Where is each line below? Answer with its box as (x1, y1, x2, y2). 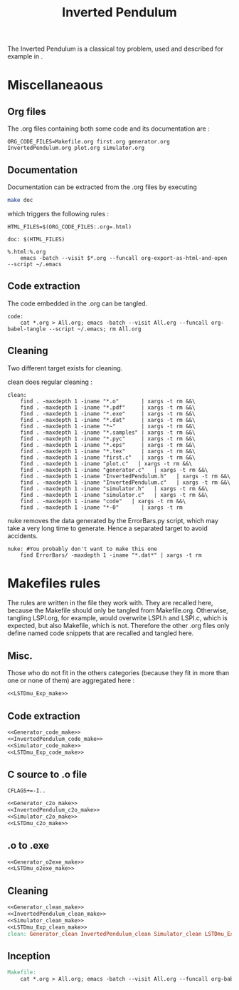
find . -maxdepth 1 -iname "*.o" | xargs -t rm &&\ (20, 398, 196, 405)
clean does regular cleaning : (7, 378, 92, 386)
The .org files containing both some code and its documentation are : (7, 124, 210, 133)
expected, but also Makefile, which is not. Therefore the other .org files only (7, 622, 230, 630)
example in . (7, 52, 43, 61)
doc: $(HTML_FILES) (7, 236, 65, 243)
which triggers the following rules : (7, 209, 109, 218)
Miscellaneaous (7, 77, 103, 94)
